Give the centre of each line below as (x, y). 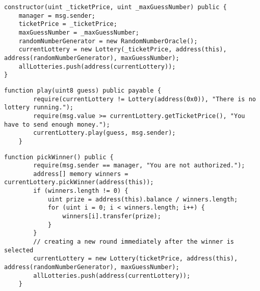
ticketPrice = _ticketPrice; (68, 24)
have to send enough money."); (57, 124)
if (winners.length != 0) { (81, 191)
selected (19, 250)
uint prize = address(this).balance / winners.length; (143, 199)
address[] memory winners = (81, 174)
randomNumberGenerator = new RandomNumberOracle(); (108, 41)
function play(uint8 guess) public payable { (83, 90)
